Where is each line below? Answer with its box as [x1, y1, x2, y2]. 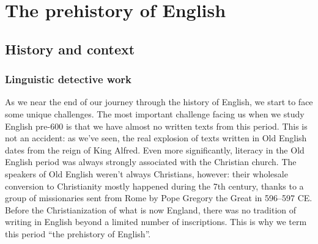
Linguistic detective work [5, 72, 132, 87]
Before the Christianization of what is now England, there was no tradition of [5, 203, 297, 216]
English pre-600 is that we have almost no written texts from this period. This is [5, 119, 308, 132]
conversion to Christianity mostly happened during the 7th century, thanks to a [5, 179, 304, 192]
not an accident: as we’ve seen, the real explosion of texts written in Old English [5, 131, 307, 144]
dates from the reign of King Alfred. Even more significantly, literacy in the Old [5, 143, 305, 156]
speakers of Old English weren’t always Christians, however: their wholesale [5, 167, 288, 180]
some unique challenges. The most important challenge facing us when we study [5, 107, 305, 120]
